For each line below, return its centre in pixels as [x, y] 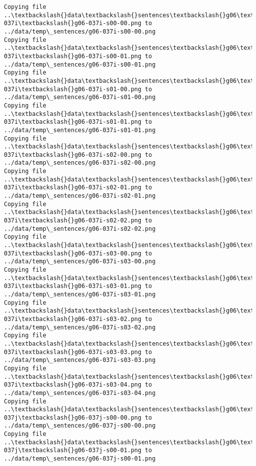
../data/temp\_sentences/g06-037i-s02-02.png [80, 229]
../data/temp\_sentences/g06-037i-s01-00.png [80, 97]
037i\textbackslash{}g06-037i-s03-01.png [73, 286]
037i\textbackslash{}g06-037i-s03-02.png [73, 319]
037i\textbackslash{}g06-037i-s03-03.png [73, 352]
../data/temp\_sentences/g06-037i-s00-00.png [80, 31]
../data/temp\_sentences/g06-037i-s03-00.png [80, 262]
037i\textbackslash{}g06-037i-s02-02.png [73, 221]
